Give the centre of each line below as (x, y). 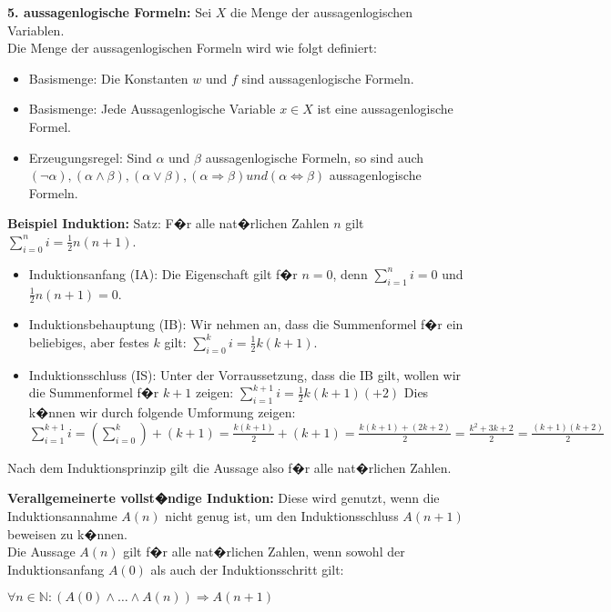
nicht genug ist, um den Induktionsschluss (282, 515)
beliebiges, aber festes (89, 341)
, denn (350, 273)
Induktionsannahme (62, 515)
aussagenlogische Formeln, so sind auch (315, 157)
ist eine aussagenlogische (385, 109)
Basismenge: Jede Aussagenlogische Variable (152, 109)
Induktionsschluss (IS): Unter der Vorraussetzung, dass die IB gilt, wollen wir (245, 374)
